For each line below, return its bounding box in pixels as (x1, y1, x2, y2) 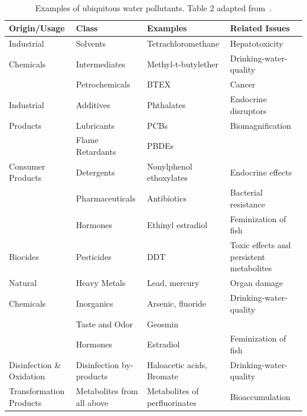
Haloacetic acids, (146, 358, 208, 370)
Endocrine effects (230, 165, 292, 178)
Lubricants (76, 119, 115, 131)
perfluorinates (146, 396, 197, 408)
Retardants (76, 145, 116, 158)
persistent (230, 250, 266, 262)
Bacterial (230, 186, 263, 199)
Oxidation (9, 370, 45, 382)
